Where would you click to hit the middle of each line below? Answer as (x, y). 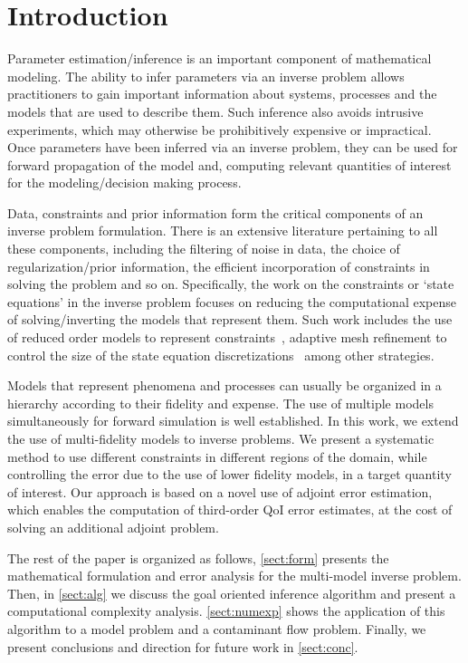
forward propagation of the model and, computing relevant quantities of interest (229, 164)
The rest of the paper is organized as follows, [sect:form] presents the (198, 557)
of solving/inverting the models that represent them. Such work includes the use (230, 319)
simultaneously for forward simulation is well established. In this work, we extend (233, 421)
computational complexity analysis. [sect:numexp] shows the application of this (226, 611)
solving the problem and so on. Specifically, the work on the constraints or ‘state (231, 284)
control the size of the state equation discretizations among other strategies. (221, 355)
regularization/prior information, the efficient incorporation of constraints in (219, 266)
